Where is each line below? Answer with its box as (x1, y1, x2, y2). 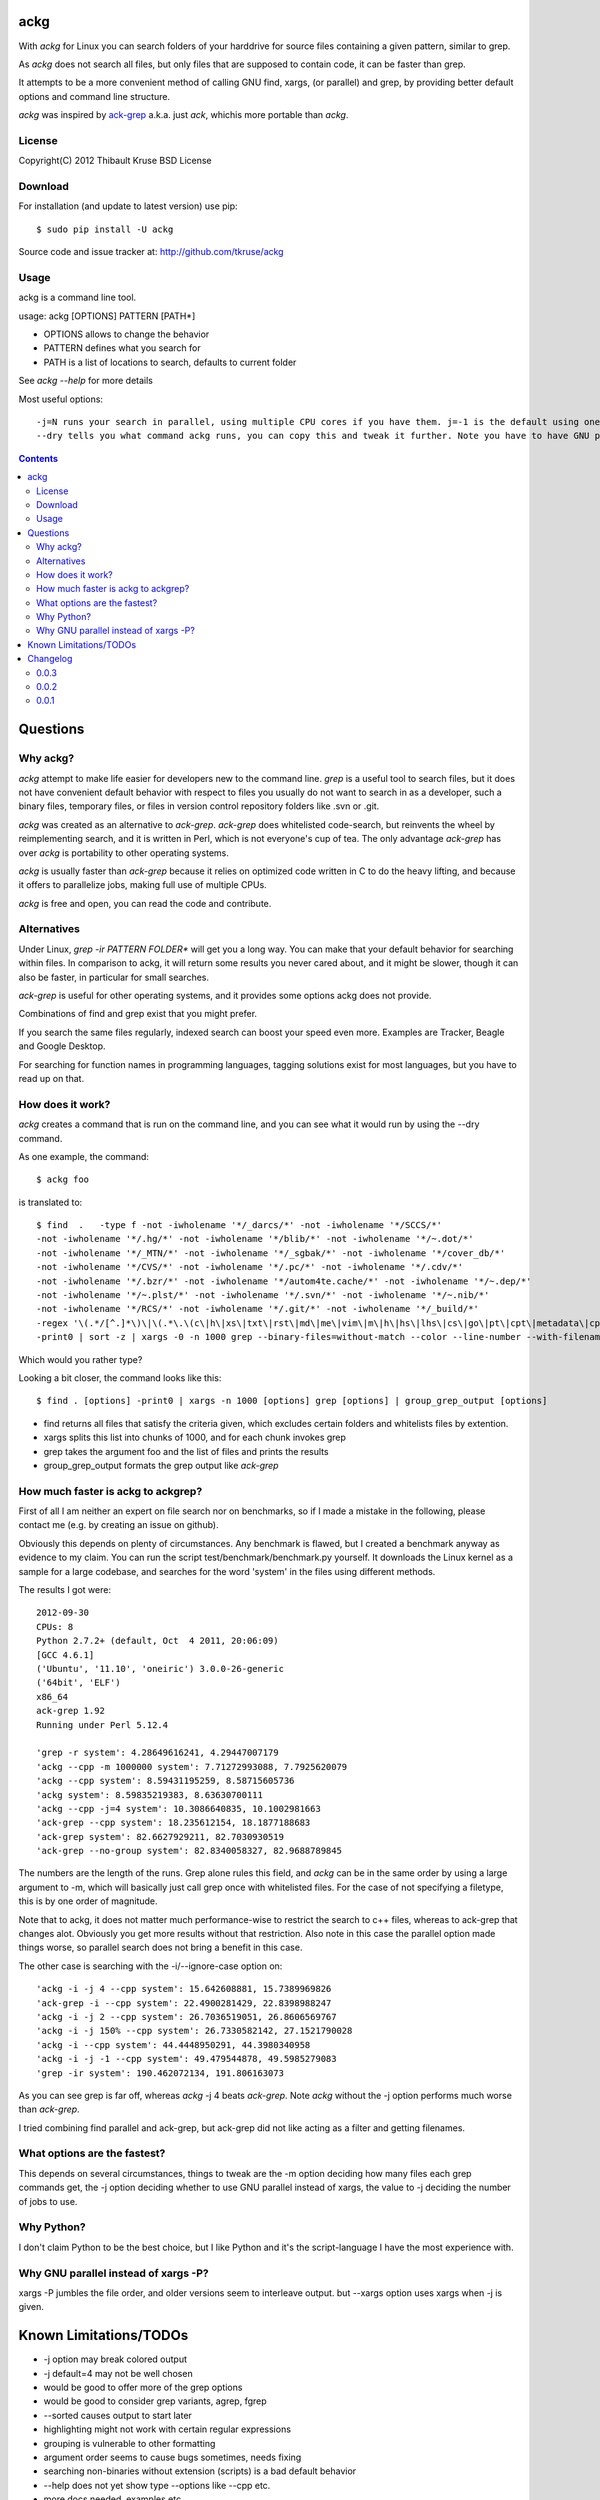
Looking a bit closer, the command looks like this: (18, 1371, 222, 1384)
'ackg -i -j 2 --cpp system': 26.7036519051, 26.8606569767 (36, 2011, 337, 2022)
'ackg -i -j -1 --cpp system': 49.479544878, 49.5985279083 (36, 2053, 337, 2065)
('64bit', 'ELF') (36, 1677, 121, 1689)
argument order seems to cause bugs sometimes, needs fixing (43, 2451, 302, 2463)
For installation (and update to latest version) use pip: (18, 200, 239, 212)
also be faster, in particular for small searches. (18, 971, 210, 983)
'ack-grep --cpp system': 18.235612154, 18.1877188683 (36, 1817, 311, 1829)
